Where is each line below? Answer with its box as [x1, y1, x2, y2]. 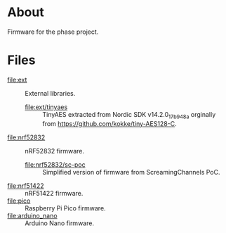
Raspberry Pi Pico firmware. [25, 203, 107, 212]
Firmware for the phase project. [7, 27, 99, 36]
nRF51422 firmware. [25, 189, 84, 197]
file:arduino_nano [7, 211, 58, 220]
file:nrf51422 [7, 181, 44, 190]
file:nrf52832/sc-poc [25, 160, 86, 169]
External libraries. [25, 89, 76, 97]
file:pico [7, 196, 31, 205]
